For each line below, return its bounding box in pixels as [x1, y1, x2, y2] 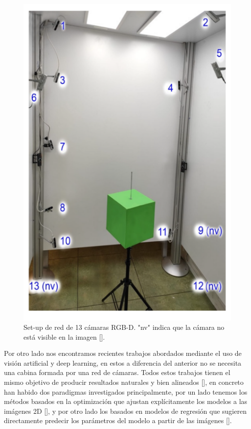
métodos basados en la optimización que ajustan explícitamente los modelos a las [4, 396, 248, 406]
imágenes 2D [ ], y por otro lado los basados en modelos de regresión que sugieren [4, 405, 247, 416]
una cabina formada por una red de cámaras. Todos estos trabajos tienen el [4, 367, 230, 377]
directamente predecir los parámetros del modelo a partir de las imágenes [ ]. [4, 415, 232, 426]
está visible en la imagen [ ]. [23, 331, 105, 342]
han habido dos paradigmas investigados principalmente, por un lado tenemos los [4, 386, 248, 397]
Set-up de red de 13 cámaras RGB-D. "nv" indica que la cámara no [23, 322, 225, 332]
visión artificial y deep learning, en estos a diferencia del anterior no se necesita [4, 357, 242, 368]
